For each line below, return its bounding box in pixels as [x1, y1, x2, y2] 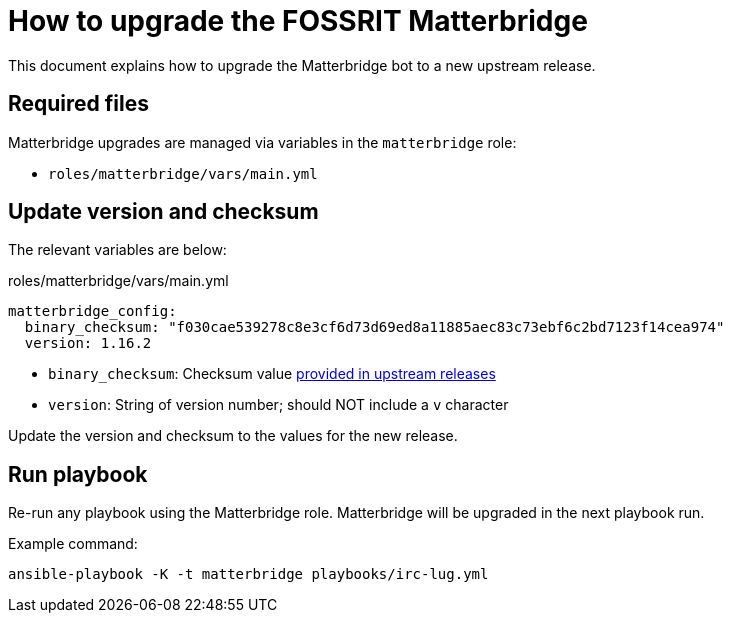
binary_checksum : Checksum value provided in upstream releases [48, 365, 496, 383]
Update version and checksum [8, 199, 319, 225]
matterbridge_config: [8, 303, 177, 320]
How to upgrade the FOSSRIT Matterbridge [8, 4, 588, 38]
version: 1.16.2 [24, 335, 152, 352]
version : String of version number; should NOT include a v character [48, 396, 509, 414]
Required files [8, 91, 149, 117]
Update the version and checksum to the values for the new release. [8, 427, 458, 445]
